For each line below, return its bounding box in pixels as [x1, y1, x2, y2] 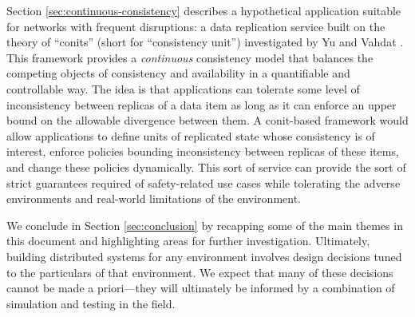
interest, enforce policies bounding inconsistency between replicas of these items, [6, 143, 399, 160]
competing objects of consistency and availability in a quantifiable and [6, 65, 350, 81]
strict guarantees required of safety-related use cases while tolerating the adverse [6, 174, 401, 191]
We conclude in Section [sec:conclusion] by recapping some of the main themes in [6, 216, 403, 233]
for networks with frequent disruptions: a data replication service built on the [6, 18, 385, 34]
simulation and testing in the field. [6, 295, 176, 311]
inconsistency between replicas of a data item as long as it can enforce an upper [6, 96, 397, 113]
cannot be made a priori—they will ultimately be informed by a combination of [6, 279, 395, 296]
